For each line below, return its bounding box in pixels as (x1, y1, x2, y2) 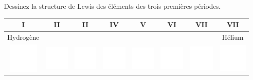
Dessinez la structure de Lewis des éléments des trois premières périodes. (4, 1, 221, 11)
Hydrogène (7, 32, 39, 42)
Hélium (222, 32, 244, 42)
